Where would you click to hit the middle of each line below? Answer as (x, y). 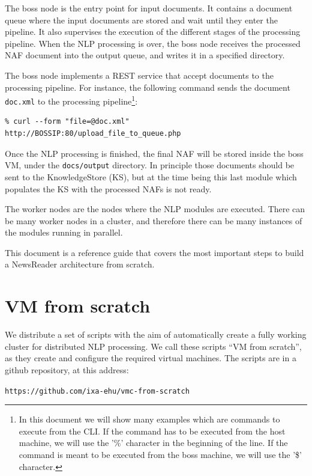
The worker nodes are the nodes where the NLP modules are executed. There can (155, 209)
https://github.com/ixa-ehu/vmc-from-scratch (97, 391)
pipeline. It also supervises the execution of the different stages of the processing (153, 32)
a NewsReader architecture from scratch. (80, 264)
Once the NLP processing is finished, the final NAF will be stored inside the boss (154, 153)
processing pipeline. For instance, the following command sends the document (148, 87)
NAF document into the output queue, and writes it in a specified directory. (145, 55)
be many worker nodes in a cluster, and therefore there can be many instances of (154, 220)
